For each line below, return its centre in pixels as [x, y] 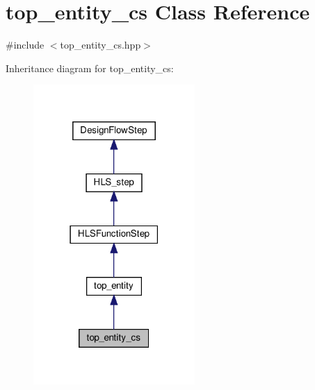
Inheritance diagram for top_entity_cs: [90, 68]
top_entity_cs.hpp [100, 45]
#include [25, 45]
